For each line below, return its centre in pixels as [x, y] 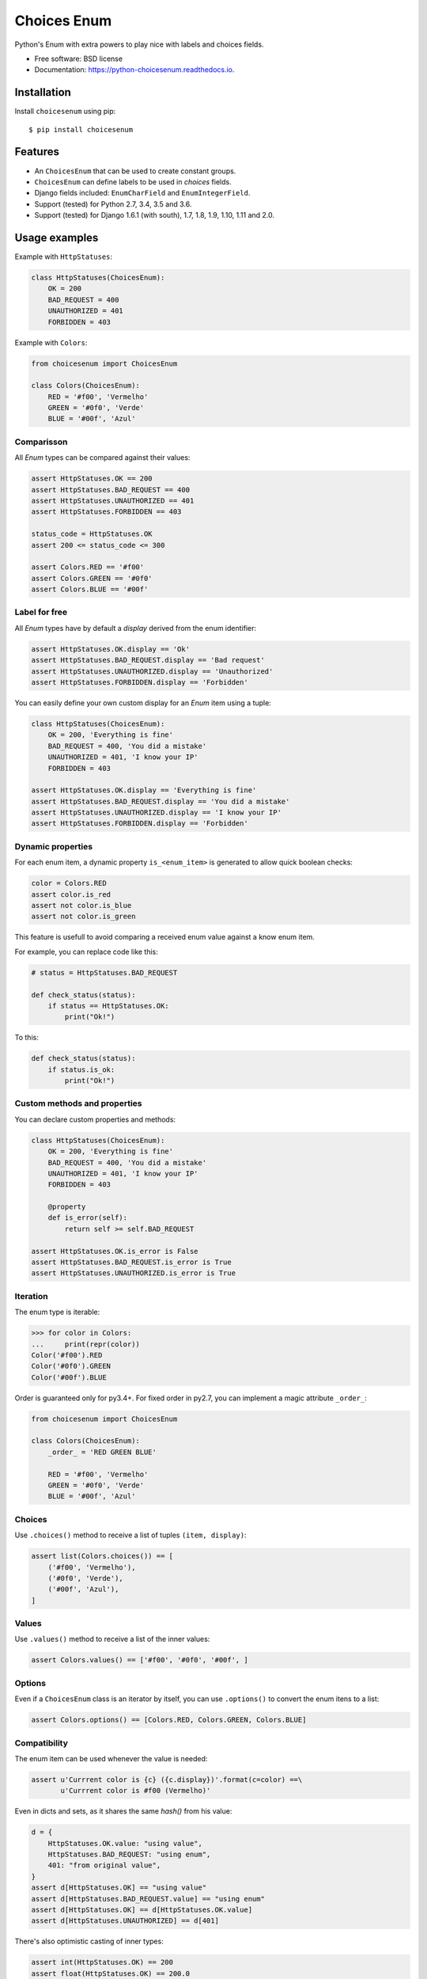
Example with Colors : [51, 342]
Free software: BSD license [78, 59]
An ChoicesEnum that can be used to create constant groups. [135, 171]
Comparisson [41, 442]
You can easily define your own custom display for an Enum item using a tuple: [143, 703]
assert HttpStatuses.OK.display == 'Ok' [110, 649]
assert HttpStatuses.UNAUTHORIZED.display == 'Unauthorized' [152, 671]
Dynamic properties [54, 846]
